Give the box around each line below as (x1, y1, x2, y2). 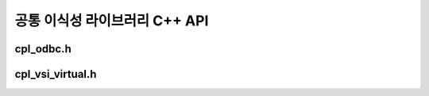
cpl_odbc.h (14, 42, 71, 56)
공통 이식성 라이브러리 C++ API (14, 12, 209, 29)
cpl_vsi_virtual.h (14, 67, 97, 81)
